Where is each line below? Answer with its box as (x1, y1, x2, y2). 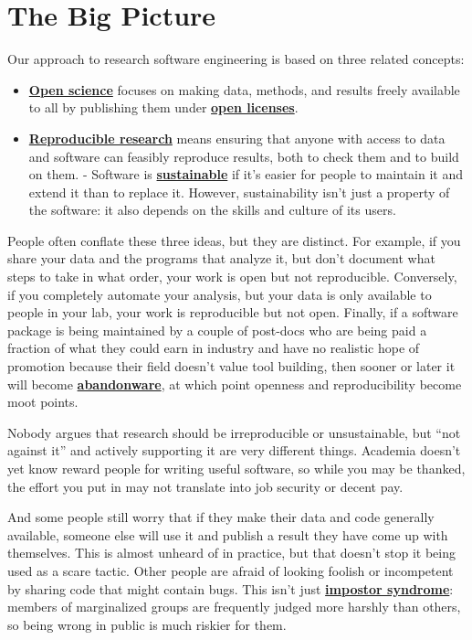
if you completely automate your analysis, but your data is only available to (7, 284, 432, 304)
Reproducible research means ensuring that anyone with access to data (28, 128, 446, 147)
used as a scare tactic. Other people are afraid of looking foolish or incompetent (7, 560, 454, 580)
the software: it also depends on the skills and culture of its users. (28, 200, 396, 219)
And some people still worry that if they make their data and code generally (7, 507, 435, 527)
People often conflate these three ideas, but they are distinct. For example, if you (7, 230, 461, 250)
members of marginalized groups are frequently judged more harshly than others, (7, 597, 461, 616)
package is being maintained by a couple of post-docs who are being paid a (7, 320, 427, 339)
